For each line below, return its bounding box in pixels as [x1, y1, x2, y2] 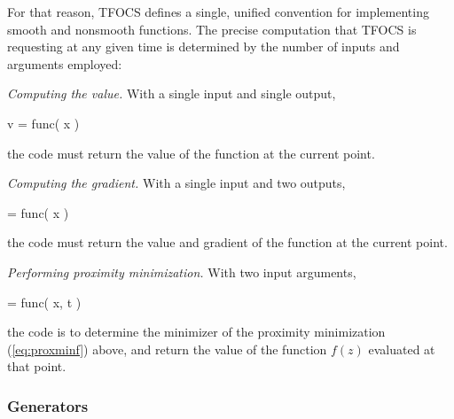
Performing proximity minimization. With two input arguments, [7, 262, 356, 281]
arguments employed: [7, 54, 122, 73]
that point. [7, 357, 67, 376]
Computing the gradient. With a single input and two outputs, [7, 174, 346, 192]
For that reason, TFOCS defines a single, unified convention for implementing [7, 3, 429, 20]
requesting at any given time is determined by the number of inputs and [7, 37, 400, 56]
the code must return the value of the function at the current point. [7, 144, 375, 162]
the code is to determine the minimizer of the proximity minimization [7, 322, 386, 341]
